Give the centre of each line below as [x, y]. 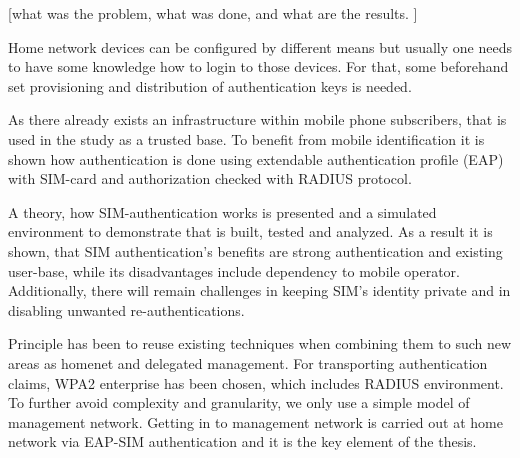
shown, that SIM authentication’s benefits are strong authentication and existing [255, 250]
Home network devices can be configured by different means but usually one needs [260, 46]
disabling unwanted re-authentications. [126, 309]
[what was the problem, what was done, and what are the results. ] [213, 13]
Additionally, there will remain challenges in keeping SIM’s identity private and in [259, 290]
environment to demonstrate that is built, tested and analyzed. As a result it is [250, 231]
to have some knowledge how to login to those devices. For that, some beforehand [258, 66]
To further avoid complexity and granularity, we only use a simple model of [239, 402]
